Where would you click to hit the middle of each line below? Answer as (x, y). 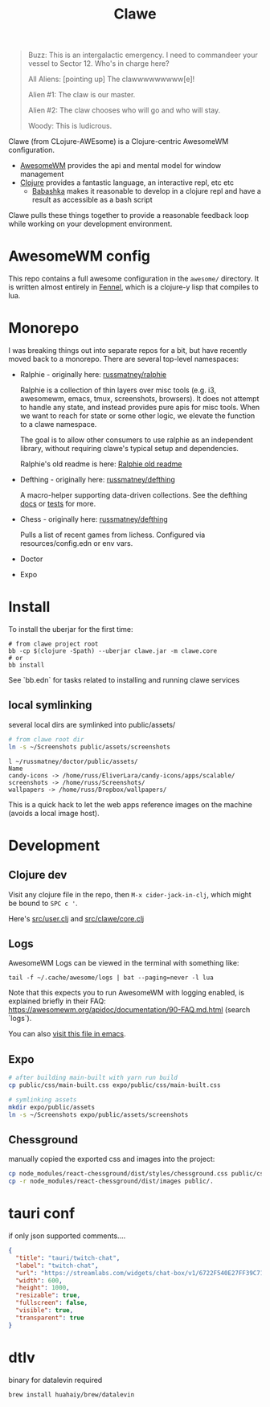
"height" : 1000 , (43, 1288)
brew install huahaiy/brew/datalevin (72, 1395)
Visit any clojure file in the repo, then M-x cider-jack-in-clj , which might (130, 894)
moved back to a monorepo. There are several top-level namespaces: (124, 359)
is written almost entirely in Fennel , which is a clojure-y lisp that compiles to (133, 287)
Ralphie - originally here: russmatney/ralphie (93, 375)
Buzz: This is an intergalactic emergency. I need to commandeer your (143, 55)
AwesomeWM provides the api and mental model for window (121, 166)
